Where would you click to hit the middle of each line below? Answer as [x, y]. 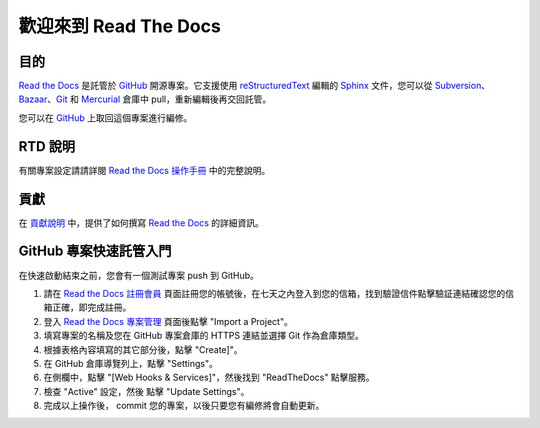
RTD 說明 [46, 146]
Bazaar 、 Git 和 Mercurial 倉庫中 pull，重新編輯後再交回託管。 [145, 99]
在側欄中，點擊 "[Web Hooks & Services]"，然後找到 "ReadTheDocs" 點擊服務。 [209, 377]
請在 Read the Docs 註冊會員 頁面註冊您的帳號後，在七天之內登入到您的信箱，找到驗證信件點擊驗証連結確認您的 [274, 293]
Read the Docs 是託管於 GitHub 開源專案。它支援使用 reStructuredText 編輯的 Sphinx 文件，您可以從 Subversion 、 [254, 86]
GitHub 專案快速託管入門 [95, 251]
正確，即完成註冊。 [91, 307]
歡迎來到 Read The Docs [120, 26]
